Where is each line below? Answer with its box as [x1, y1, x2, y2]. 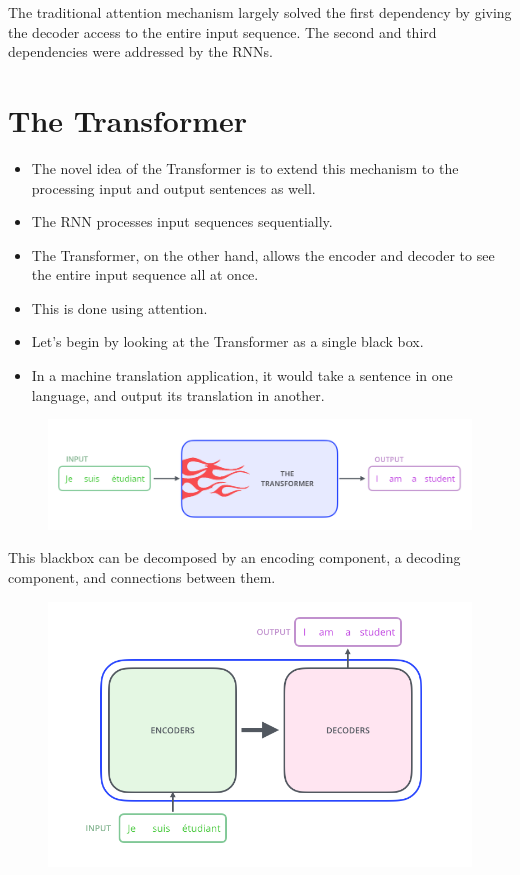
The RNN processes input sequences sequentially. [31, 211, 333, 232]
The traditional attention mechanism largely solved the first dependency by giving [8, 2, 512, 22]
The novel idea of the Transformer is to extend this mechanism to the [31, 157, 459, 178]
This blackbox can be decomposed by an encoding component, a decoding [8, 547, 461, 568]
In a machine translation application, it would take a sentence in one [31, 365, 453, 386]
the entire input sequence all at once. [31, 264, 259, 285]
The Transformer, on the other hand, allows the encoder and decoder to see [31, 244, 495, 265]
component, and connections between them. [8, 566, 276, 587]
